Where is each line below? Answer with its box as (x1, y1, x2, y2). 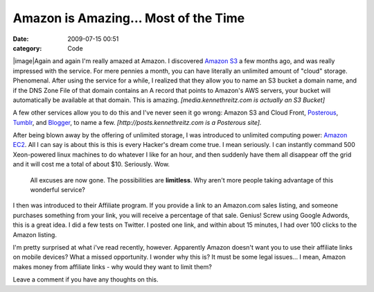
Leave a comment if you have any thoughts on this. (12, 275, 159, 284)
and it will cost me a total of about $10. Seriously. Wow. (12, 160, 170, 169)
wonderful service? (30, 186, 86, 194)
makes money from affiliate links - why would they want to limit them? (12, 262, 213, 270)
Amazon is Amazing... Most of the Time (12, 10, 245, 26)
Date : (12, 35, 29, 43)
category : (12, 44, 42, 52)
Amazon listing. (12, 230, 57, 239)
